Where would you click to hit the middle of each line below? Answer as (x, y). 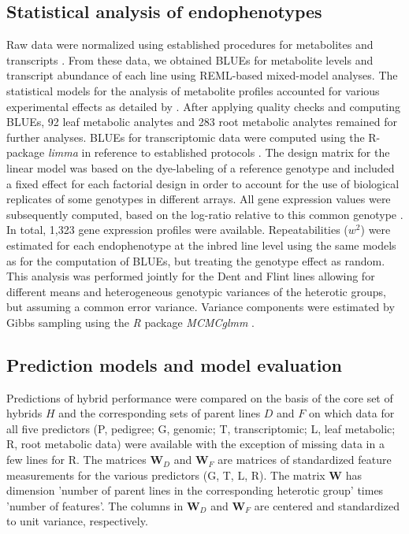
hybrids (24, 413)
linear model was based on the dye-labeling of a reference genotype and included (201, 167)
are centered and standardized (327, 505)
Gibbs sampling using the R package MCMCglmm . (131, 322)
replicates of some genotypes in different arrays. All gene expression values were (199, 199)
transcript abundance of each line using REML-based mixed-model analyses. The (202, 75)
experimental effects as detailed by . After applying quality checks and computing (204, 106)
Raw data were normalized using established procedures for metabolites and (190, 44)
